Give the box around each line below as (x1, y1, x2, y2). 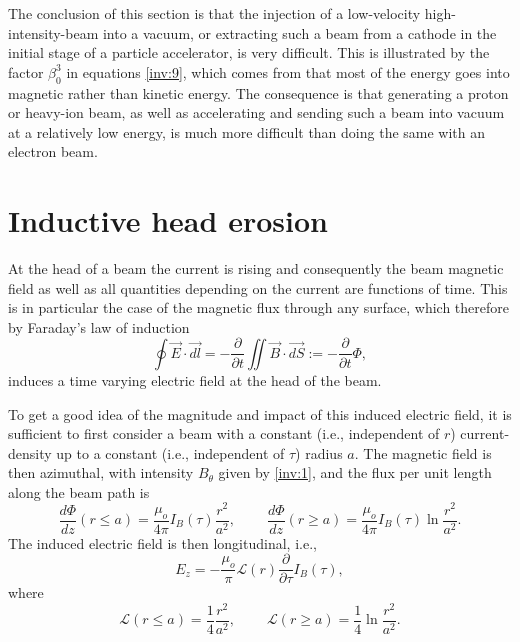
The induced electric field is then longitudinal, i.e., (8, 532, 317, 553)
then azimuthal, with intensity (8, 462, 194, 483)
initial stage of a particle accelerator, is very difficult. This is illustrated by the (8, 42, 490, 63)
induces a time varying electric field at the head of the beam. (8, 369, 382, 390)
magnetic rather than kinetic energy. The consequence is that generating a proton (8, 82, 509, 103)
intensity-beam (8, 22, 99, 43)
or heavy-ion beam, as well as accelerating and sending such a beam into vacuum (8, 102, 505, 123)
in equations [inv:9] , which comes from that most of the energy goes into (66, 61, 510, 82)
